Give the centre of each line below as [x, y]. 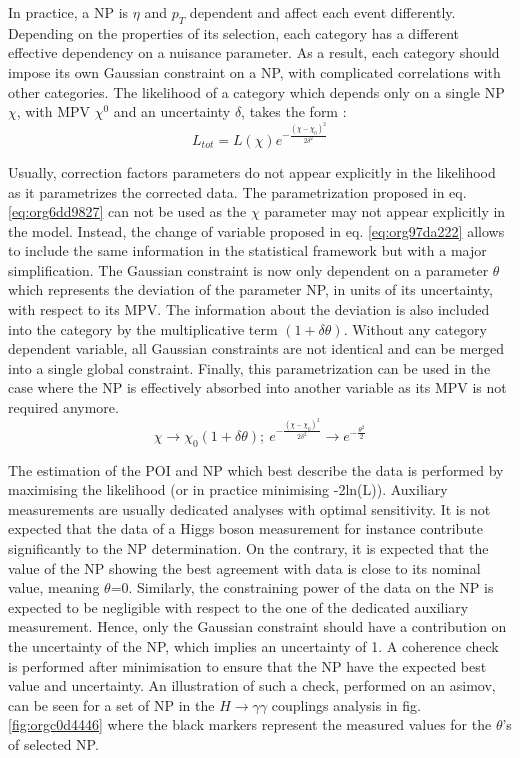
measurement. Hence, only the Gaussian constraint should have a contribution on [257, 626]
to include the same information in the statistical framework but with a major [247, 250]
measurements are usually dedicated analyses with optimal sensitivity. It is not [249, 508]
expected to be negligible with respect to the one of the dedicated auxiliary [238, 606]
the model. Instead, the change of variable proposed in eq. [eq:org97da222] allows [256, 230]
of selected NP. [53, 743]
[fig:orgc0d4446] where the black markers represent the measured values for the [250, 724]
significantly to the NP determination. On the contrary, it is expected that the [248, 547]
